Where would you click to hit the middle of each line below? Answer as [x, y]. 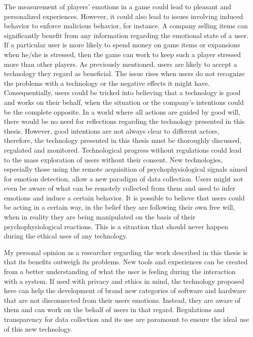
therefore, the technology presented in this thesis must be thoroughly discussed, [123, 140]
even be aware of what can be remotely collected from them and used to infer [120, 188]
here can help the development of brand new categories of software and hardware [125, 290]
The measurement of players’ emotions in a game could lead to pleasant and [118, 6]
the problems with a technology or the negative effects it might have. [107, 83]
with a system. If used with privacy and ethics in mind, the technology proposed [124, 281]
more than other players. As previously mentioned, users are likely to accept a [121, 64]
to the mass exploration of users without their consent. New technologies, [113, 159]
